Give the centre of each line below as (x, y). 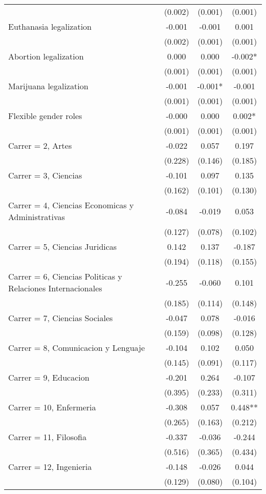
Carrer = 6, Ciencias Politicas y (65, 276)
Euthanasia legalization (50, 26)
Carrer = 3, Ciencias (45, 175)
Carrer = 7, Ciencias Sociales (61, 318)
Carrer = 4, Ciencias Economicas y (71, 205)
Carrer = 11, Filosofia (47, 437)
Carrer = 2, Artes (40, 145)
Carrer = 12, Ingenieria (50, 467)
